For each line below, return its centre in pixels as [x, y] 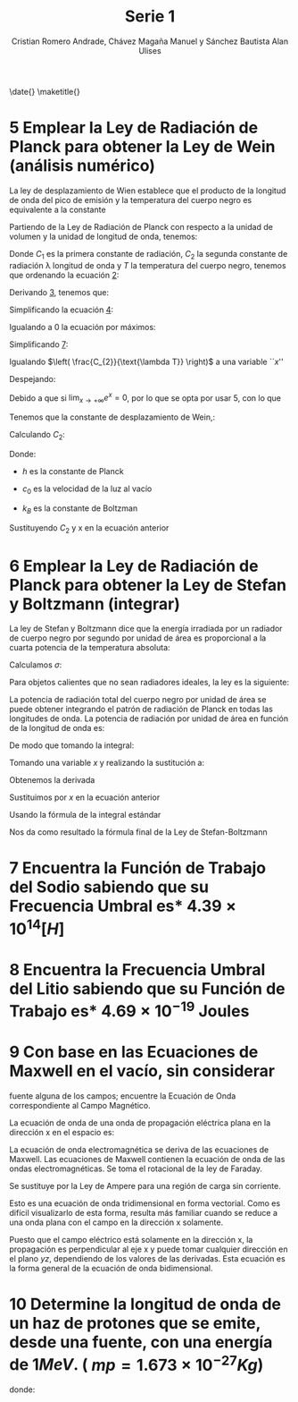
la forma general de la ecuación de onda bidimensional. [111, 1269]
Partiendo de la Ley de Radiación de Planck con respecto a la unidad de [141, 226]
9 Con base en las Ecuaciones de [134, 1052]
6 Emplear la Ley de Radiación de [134, 566]
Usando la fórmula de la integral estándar [85, 815]
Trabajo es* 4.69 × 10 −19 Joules [129, 1010]
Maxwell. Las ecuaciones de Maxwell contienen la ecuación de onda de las [147, 1160]
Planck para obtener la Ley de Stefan [148, 585]
